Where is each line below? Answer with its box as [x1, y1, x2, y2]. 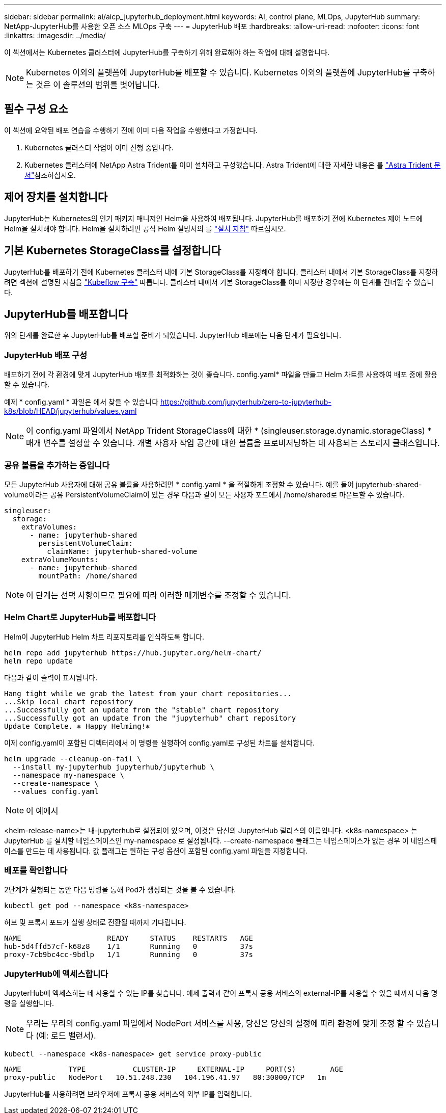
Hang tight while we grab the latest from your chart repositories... [4, 689, 292, 698]
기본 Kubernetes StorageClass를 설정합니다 [4, 244, 221, 257]
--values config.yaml [12, 787, 99, 796]
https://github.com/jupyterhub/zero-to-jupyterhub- [160, 397, 331, 407]
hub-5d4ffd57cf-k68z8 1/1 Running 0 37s [4, 942, 253, 951]
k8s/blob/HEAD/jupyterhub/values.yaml [4, 407, 137, 416]
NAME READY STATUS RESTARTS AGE [4, 934, 253, 943]
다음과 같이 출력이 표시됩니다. [4, 673, 98, 682]
